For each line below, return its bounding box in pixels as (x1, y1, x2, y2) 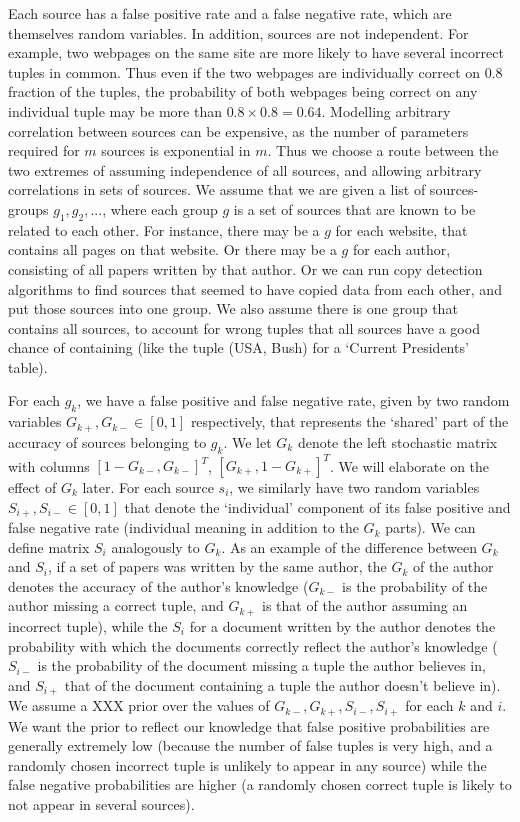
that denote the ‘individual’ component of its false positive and (124, 496, 511, 517)
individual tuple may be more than (8, 100, 222, 121)
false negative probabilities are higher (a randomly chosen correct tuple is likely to (8, 774, 512, 795)
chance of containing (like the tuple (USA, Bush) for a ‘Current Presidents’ (8, 337, 469, 358)
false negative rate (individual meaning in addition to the (8, 517, 359, 538)
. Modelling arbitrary (321, 100, 451, 121)
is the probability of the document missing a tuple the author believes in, (37, 655, 486, 676)
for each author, (352, 239, 451, 260)
